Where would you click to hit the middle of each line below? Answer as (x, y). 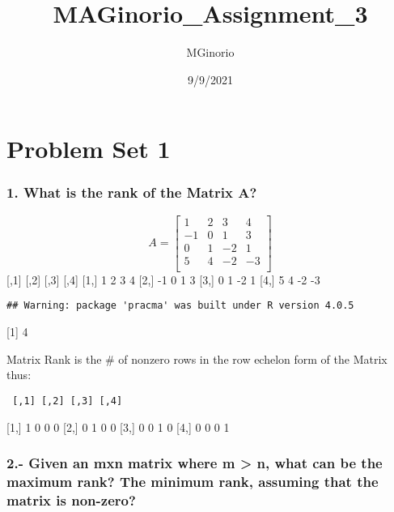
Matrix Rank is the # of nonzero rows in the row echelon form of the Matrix (197, 358)
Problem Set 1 (89, 149)
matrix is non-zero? (71, 499)
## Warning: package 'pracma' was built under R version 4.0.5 (180, 306)
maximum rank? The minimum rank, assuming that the (193, 481)
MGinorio (210, 52)
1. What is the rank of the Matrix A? (132, 192)
